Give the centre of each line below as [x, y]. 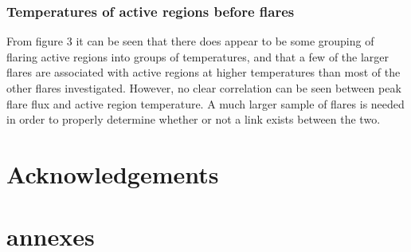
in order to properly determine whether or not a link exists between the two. [194, 119]
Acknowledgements [113, 173]
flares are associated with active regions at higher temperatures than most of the [204, 72]
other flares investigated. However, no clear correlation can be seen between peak [204, 88]
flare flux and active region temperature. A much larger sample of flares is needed [205, 103]
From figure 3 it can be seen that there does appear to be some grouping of [190, 41]
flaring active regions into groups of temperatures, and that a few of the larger [198, 56]
